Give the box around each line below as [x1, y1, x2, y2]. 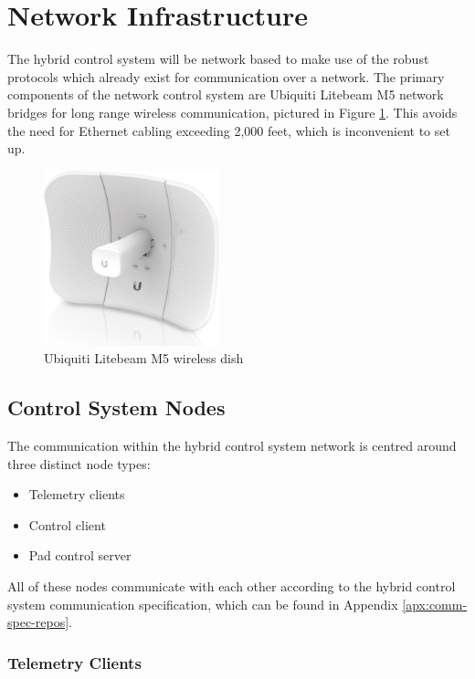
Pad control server [28, 546, 132, 565]
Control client [28, 515, 106, 534]
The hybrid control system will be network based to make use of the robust [7, 49, 429, 68]
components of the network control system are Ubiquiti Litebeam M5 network [7, 85, 444, 104]
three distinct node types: [7, 454, 151, 473]
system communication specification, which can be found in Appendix [7, 594, 398, 613]
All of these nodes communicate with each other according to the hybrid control [7, 577, 456, 596]
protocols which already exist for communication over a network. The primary [7, 67, 445, 86]
